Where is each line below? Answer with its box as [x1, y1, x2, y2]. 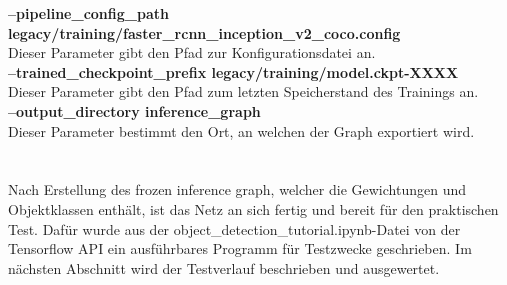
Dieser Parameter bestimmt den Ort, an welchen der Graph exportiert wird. [8, 120, 475, 141]
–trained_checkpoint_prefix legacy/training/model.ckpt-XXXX [8, 61, 459, 82]
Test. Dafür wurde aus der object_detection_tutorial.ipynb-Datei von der [8, 218, 461, 239]
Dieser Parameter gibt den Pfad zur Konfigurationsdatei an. [8, 42, 376, 63]
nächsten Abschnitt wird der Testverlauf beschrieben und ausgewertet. [8, 257, 440, 278]
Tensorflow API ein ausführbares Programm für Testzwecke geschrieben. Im [8, 238, 472, 259]
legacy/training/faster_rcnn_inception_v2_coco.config [8, 22, 401, 43]
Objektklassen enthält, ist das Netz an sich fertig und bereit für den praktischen [8, 198, 499, 219]
